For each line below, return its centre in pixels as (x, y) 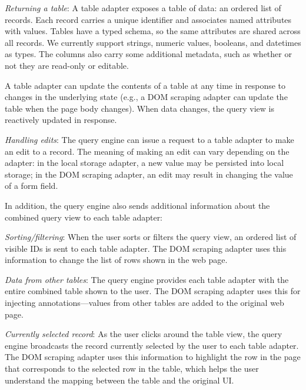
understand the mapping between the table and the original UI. (119, 380)
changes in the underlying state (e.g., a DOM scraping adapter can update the (146, 97)
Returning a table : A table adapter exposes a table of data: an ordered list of (143, 8)
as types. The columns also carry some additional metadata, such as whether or (148, 54)
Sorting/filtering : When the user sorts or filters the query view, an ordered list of (151, 237)
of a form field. (31, 186)
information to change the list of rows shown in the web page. (116, 260)
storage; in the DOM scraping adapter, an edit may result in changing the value (149, 174)
